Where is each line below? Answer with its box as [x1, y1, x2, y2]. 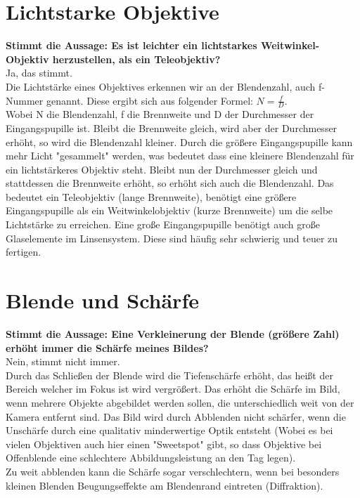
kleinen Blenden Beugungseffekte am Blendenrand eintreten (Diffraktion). [6, 478, 323, 492]
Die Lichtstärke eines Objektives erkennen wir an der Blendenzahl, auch [6, 79, 316, 93]
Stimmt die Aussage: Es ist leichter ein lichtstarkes [6, 38, 257, 53]
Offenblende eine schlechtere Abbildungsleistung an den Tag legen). [6, 450, 296, 465]
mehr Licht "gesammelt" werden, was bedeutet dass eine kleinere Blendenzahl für [6, 148, 354, 163]
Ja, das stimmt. [6, 65, 72, 80]
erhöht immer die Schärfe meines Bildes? [6, 340, 209, 355]
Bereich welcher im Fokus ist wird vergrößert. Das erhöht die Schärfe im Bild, [6, 381, 340, 396]
